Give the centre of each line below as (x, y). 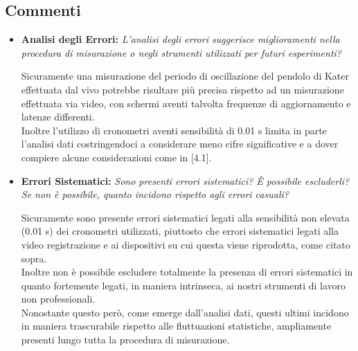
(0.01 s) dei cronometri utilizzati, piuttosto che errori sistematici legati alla (180, 231)
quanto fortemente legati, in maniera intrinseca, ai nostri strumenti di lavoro (184, 285)
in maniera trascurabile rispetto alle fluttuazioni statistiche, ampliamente (176, 326)
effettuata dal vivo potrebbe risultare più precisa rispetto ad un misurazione (182, 89)
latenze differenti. (58, 117)
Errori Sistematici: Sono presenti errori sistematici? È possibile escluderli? (185, 180)
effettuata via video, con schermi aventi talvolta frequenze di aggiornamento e (186, 103)
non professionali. (58, 299)
